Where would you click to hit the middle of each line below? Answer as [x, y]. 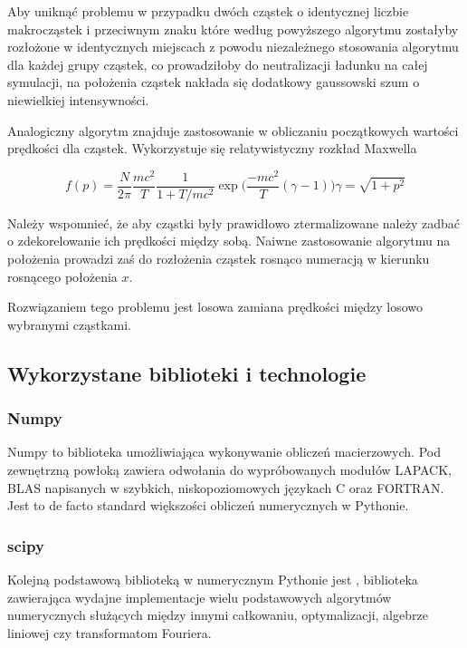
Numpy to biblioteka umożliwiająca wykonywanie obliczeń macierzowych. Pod [224, 452]
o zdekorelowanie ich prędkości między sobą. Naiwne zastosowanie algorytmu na [229, 241]
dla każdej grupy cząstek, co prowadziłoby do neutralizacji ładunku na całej [218, 64]
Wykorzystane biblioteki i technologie [187, 373]
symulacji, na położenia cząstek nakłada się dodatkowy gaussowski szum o [214, 82]
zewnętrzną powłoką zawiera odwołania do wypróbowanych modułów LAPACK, [230, 470]
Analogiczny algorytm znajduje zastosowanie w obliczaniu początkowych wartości [233, 130]
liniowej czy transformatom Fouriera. [110, 632]
